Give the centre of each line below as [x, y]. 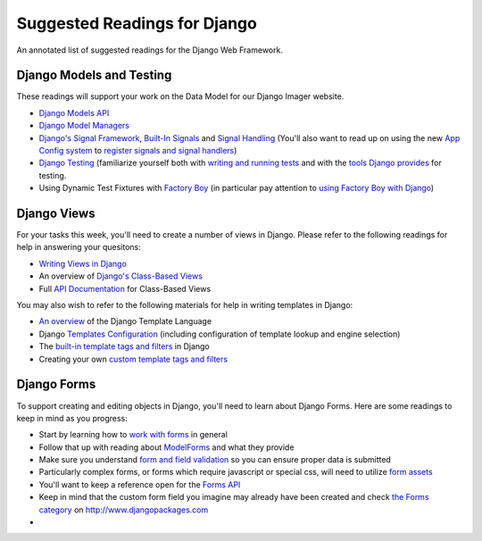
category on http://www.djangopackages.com [124, 510]
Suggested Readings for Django [137, 23]
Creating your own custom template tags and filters [133, 359]
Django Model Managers [84, 126]
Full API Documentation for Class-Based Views [125, 288]
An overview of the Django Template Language [125, 321]
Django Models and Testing [94, 75]
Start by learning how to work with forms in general [133, 435]
